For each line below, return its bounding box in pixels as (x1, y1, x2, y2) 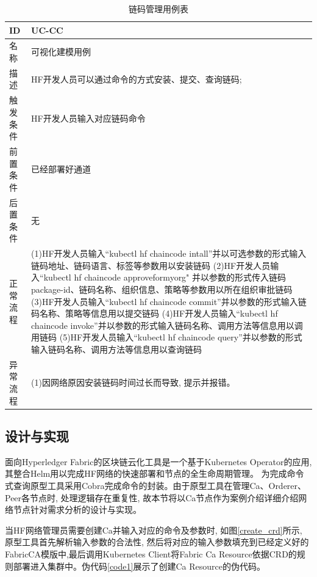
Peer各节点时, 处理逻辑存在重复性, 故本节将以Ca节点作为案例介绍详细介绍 (5, 491, 299, 504)
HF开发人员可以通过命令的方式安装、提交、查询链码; (31, 72, 242, 85)
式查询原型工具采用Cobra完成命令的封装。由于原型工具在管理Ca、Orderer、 (5, 479, 307, 492)
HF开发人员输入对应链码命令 (31, 111, 146, 124)
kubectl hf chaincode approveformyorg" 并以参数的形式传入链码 (43, 271, 287, 284)
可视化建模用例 (31, 45, 91, 58)
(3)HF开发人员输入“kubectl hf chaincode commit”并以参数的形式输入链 (31, 295, 307, 307)
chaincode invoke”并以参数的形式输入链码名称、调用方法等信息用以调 (31, 318, 303, 331)
